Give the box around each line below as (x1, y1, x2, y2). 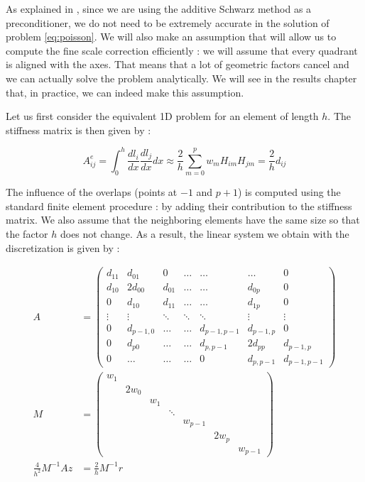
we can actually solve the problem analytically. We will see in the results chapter (6, 70, 357, 85)
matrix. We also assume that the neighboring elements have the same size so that (6, 212, 360, 227)
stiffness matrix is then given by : (6, 122, 151, 137)
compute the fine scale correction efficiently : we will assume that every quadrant (6, 43, 358, 57)
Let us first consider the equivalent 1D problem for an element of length (6, 109, 319, 124)
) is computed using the (237, 185, 341, 199)
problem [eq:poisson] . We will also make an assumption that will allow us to (6, 29, 337, 44)
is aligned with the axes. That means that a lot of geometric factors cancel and (6, 57, 349, 72)
